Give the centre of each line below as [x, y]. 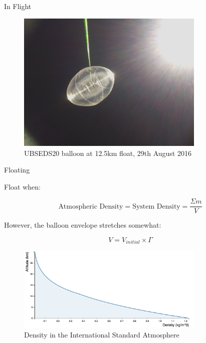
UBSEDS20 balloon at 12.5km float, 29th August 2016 [108, 153]
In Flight [18, 6]
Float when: [22, 186]
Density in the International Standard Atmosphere [102, 334]
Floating [17, 170]
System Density [156, 206]
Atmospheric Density [91, 206]
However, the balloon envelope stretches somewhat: [83, 225]
